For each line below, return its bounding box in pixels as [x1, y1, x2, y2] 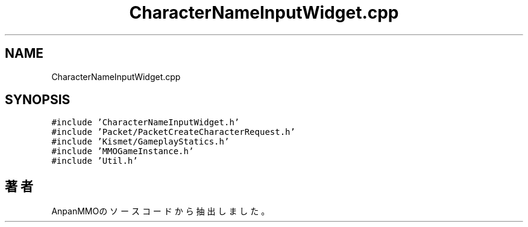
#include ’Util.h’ [51, 156, 138, 166]
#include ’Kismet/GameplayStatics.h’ [51, 137, 230, 147]
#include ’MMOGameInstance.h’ [51, 146, 194, 157]
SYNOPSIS [5, 92, 71, 108]
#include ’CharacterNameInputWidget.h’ [51, 117, 240, 128]
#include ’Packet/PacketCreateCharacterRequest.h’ [51, 127, 295, 137]
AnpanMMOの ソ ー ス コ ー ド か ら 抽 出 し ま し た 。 [51, 206, 270, 217]
